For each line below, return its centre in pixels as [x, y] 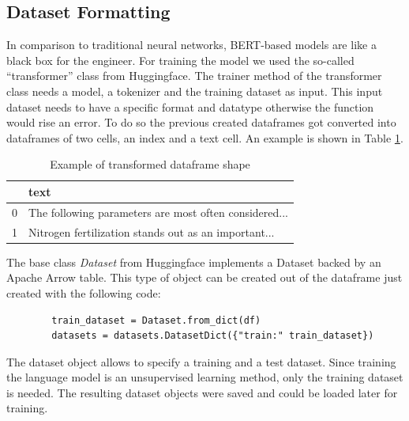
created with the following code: [84, 292]
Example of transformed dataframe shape [150, 164]
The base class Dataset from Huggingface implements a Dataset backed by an [194, 262]
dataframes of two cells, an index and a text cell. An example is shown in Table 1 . [205, 137]
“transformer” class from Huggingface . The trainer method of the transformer [194, 76]
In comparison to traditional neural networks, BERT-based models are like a [191, 45]
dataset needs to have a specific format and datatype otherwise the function [190, 106]
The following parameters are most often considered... [158, 212]
